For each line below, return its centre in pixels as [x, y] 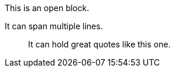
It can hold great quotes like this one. [99, 44]
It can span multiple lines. [54, 26]
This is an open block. [47, 8]
